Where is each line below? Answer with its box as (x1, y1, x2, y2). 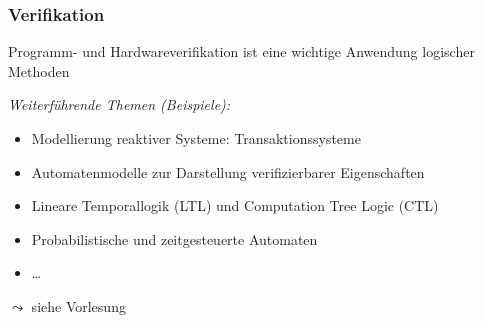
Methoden (8, 60, 70, 81)
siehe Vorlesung (31, 295, 126, 316)
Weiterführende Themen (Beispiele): (8, 94, 231, 115)
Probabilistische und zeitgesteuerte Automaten (31, 228, 318, 249)
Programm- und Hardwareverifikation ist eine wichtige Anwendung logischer (8, 41, 475, 62)
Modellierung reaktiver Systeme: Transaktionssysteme (31, 128, 361, 148)
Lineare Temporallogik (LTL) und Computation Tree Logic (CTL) (31, 195, 439, 216)
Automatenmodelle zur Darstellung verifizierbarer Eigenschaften (31, 161, 425, 182)
